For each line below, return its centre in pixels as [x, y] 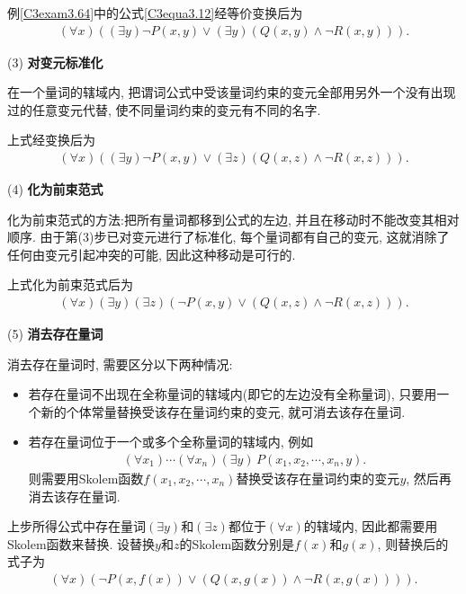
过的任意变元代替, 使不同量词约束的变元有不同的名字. [164, 109]
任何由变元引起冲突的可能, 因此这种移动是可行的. [152, 254]
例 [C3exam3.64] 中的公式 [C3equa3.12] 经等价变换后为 [155, 13]
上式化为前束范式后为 [70, 284]
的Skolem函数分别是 [237, 543]
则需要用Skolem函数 [86, 479]
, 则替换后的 [413, 543]
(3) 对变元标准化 [55, 62]
